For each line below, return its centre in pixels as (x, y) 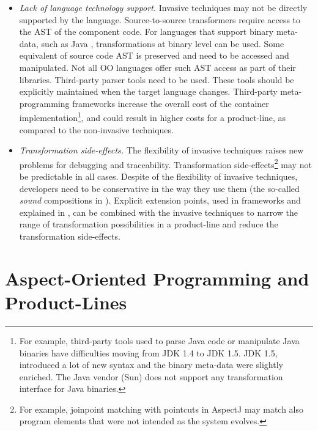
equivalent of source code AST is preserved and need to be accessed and (154, 55)
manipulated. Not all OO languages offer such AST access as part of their (157, 67)
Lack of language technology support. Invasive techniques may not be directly (163, 7)
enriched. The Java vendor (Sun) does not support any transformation (151, 376)
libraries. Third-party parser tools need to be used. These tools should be (157, 79)
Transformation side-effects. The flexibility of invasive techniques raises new (161, 150)
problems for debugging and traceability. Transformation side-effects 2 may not (165, 163)
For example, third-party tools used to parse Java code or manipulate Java (159, 340)
